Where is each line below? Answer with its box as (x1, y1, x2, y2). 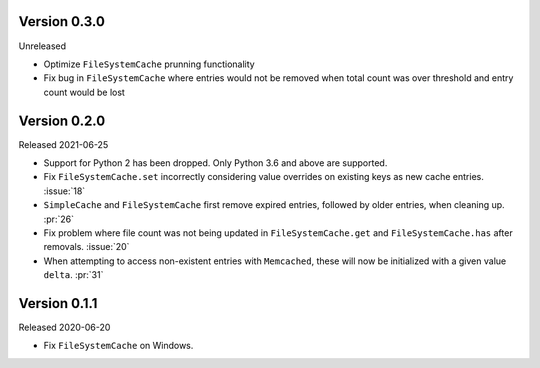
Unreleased (18, 40, 67, 52)
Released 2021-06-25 (18, 138, 109, 150)
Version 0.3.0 (18, 13, 105, 30)
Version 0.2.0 (18, 112, 106, 129)
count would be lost (43, 86, 125, 98)
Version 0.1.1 (18, 295, 98, 312)
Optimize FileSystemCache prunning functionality (43, 58, 255, 70)
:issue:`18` (43, 185, 86, 197)
